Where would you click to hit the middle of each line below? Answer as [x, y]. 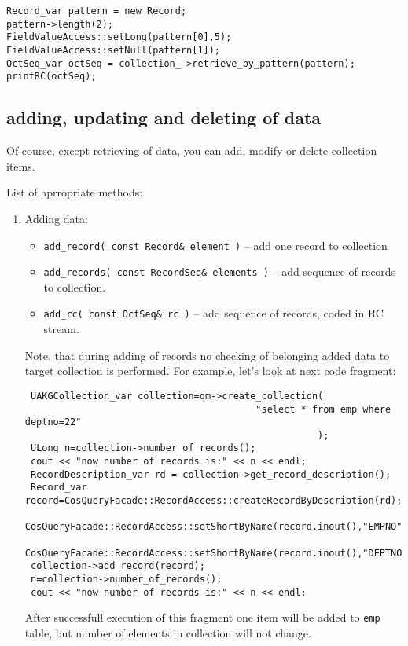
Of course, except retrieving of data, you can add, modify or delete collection [192, 150]
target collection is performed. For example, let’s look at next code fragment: [210, 371]
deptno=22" [53, 422]
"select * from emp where [323, 409]
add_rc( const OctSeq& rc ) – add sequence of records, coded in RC [213, 313]
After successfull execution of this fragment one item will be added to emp [202, 617]
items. [21, 165]
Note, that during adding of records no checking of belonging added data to [207, 355]
